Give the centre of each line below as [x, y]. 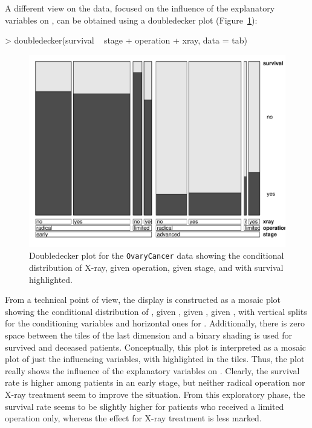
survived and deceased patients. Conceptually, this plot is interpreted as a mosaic [156, 347]
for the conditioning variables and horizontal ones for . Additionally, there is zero [155, 323]
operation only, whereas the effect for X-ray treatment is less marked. [133, 418]
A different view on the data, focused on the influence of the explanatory [140, 8]
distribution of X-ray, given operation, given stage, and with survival [156, 267]
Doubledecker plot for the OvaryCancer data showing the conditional [157, 255]
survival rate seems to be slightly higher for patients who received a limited [145, 406]
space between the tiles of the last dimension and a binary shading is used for [149, 335]
